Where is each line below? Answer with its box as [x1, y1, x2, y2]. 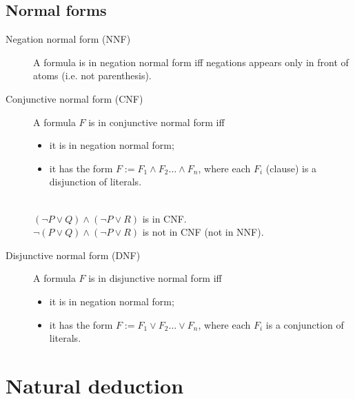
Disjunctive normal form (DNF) [6, 247, 141, 262]
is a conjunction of [265, 317, 344, 331]
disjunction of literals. [49, 174, 142, 189]
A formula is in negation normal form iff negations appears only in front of [33, 54, 349, 69]
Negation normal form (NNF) [6, 32, 131, 46]
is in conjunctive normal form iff [88, 114, 225, 129]
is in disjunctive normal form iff [88, 271, 222, 285]
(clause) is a [265, 161, 317, 175]
